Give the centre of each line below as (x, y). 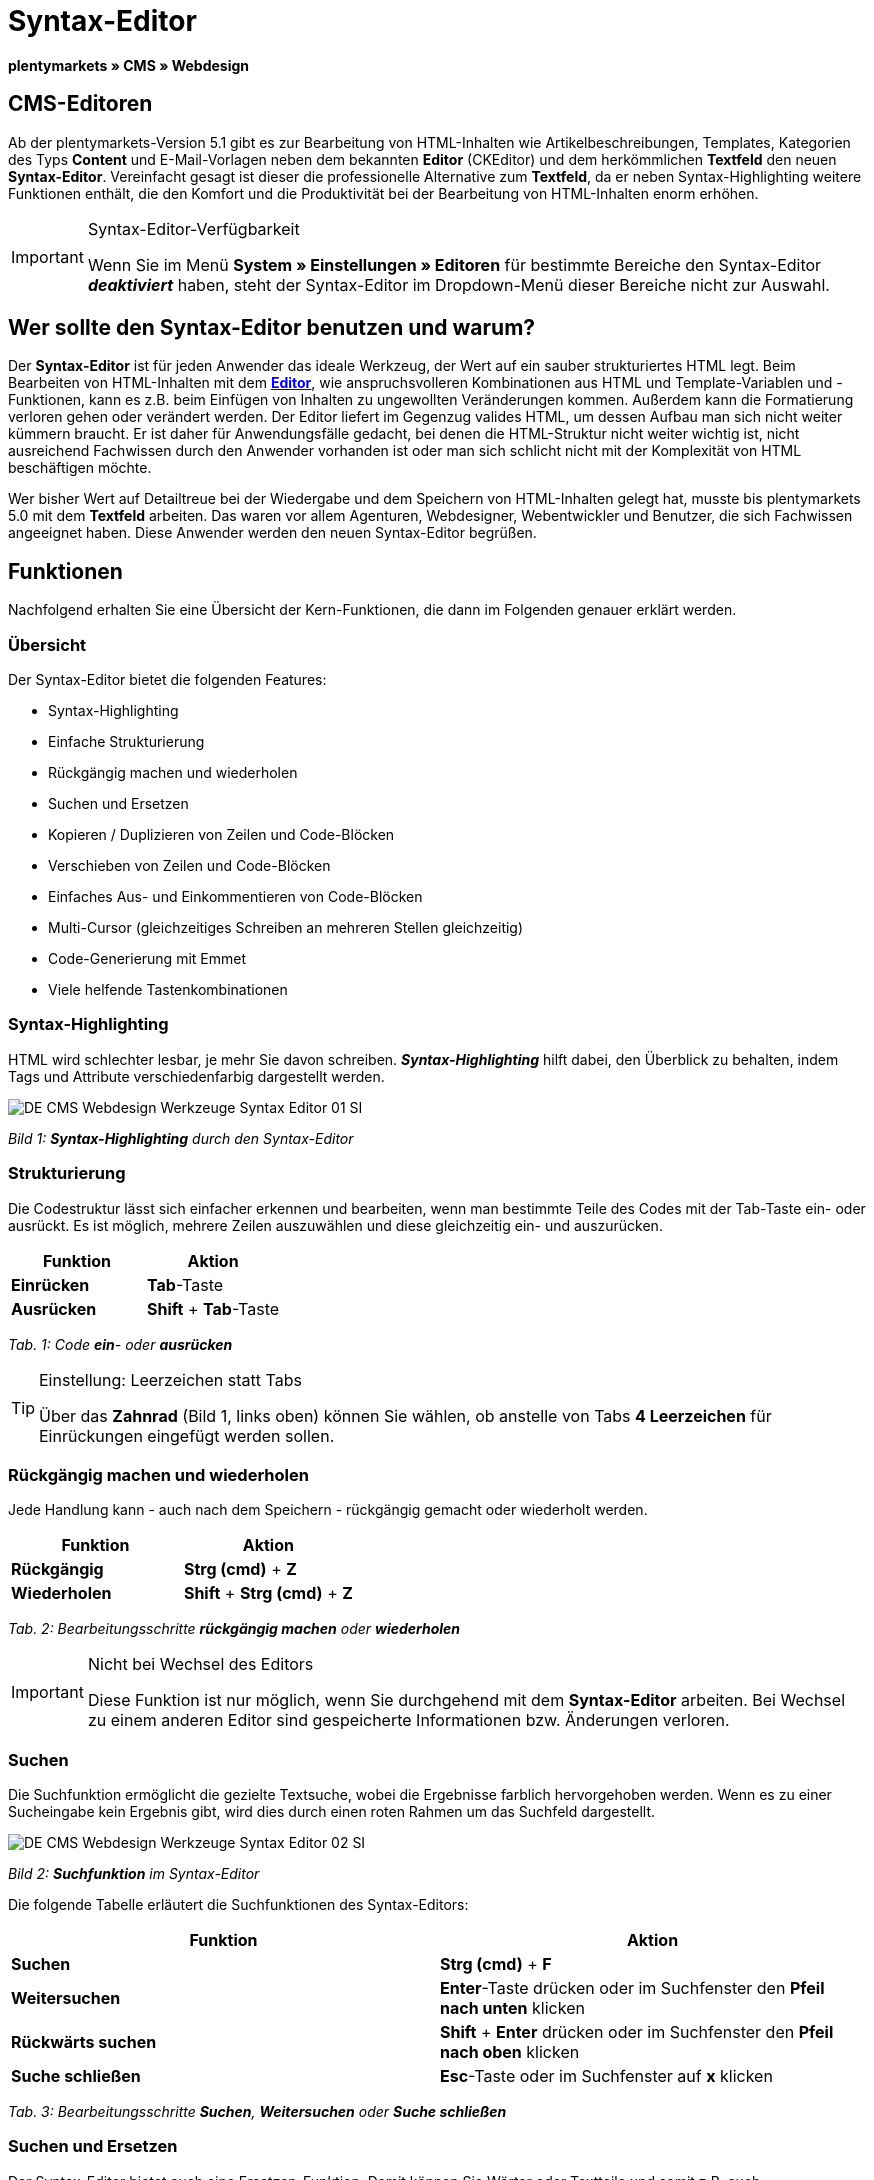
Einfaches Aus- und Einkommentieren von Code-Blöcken (235, 897)
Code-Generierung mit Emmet (147, 959)
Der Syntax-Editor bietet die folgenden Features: (167, 680)
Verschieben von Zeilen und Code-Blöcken (189, 866)
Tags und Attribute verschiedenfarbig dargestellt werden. (196, 1076)
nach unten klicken (512, 2008)
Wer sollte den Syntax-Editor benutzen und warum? (272, 328)
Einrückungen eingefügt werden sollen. (187, 1435)
